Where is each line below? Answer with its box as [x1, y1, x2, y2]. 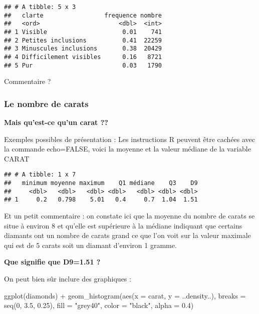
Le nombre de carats [4, 97, 89, 109]
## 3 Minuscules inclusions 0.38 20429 [4, 45, 162, 52]
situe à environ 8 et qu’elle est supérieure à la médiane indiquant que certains [4, 220, 242, 230]
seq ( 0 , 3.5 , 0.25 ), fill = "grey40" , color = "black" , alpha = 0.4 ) [4, 300, 194, 310]
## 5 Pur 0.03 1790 [4, 61, 162, 69]
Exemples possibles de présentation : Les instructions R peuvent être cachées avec [4, 133, 255, 144]
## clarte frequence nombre [4, 11, 162, 19]
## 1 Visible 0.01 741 [4, 28, 162, 35]
